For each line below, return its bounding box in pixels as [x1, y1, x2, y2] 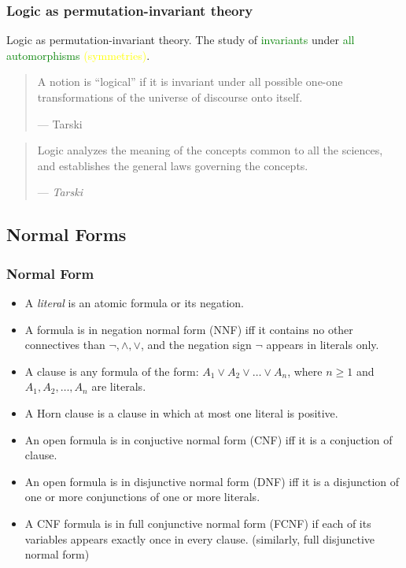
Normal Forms [6, 222, 127, 247]
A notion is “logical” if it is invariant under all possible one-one [37, 73, 343, 90]
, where [287, 362, 323, 379]
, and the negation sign [140, 336, 252, 353]
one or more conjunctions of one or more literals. [24, 488, 260, 505]
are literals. [91, 378, 146, 395]
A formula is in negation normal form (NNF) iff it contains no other [24, 321, 353, 337]
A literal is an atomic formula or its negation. [24, 294, 244, 310]
